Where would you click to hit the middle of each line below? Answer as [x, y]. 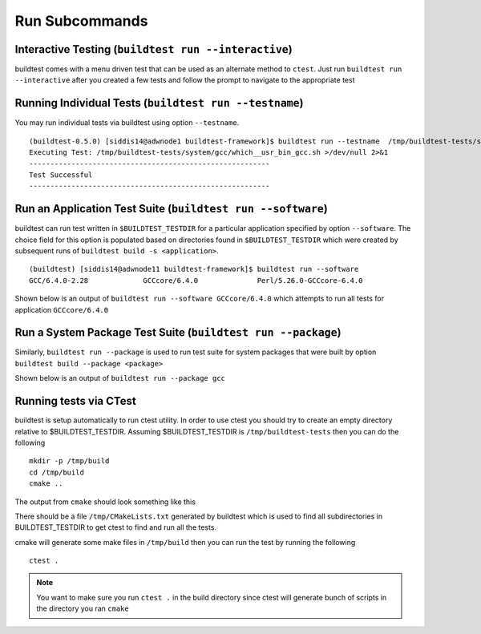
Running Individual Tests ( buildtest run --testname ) [159, 103]
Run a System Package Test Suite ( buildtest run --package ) [178, 333]
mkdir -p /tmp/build [69, 461]
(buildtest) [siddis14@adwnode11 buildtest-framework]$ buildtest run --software [194, 269]
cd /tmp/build [57, 472]
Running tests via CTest [75, 401]
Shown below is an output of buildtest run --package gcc [120, 378]
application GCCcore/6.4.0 [61, 309]
